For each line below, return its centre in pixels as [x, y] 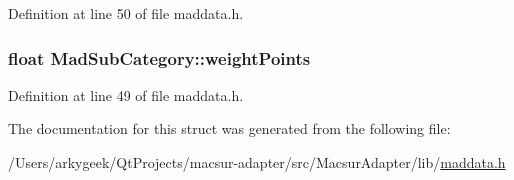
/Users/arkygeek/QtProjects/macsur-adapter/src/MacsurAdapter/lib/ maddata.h [257, 162]
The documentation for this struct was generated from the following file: [229, 128]
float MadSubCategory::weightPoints [159, 57]
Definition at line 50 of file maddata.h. [126, 13]
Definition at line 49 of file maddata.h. [126, 94]
